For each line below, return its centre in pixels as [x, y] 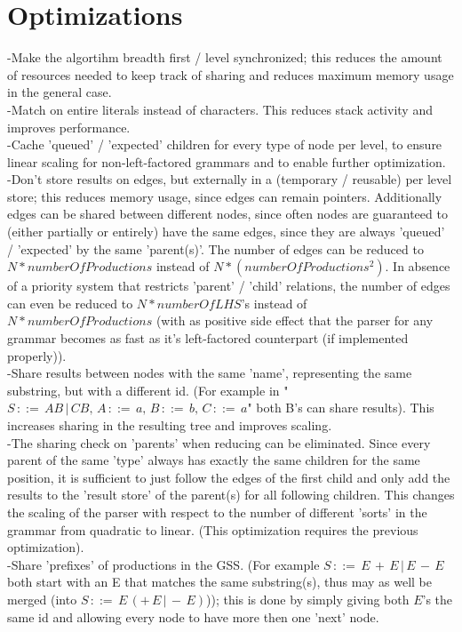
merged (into [42, 599]
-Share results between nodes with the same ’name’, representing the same [210, 373]
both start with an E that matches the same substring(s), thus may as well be [220, 582]
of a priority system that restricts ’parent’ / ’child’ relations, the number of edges [229, 286]
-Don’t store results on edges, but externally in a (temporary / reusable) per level [230, 179]
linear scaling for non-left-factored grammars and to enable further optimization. [227, 161]
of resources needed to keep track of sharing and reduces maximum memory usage [231, 74]
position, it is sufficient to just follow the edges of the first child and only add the [229, 477]
